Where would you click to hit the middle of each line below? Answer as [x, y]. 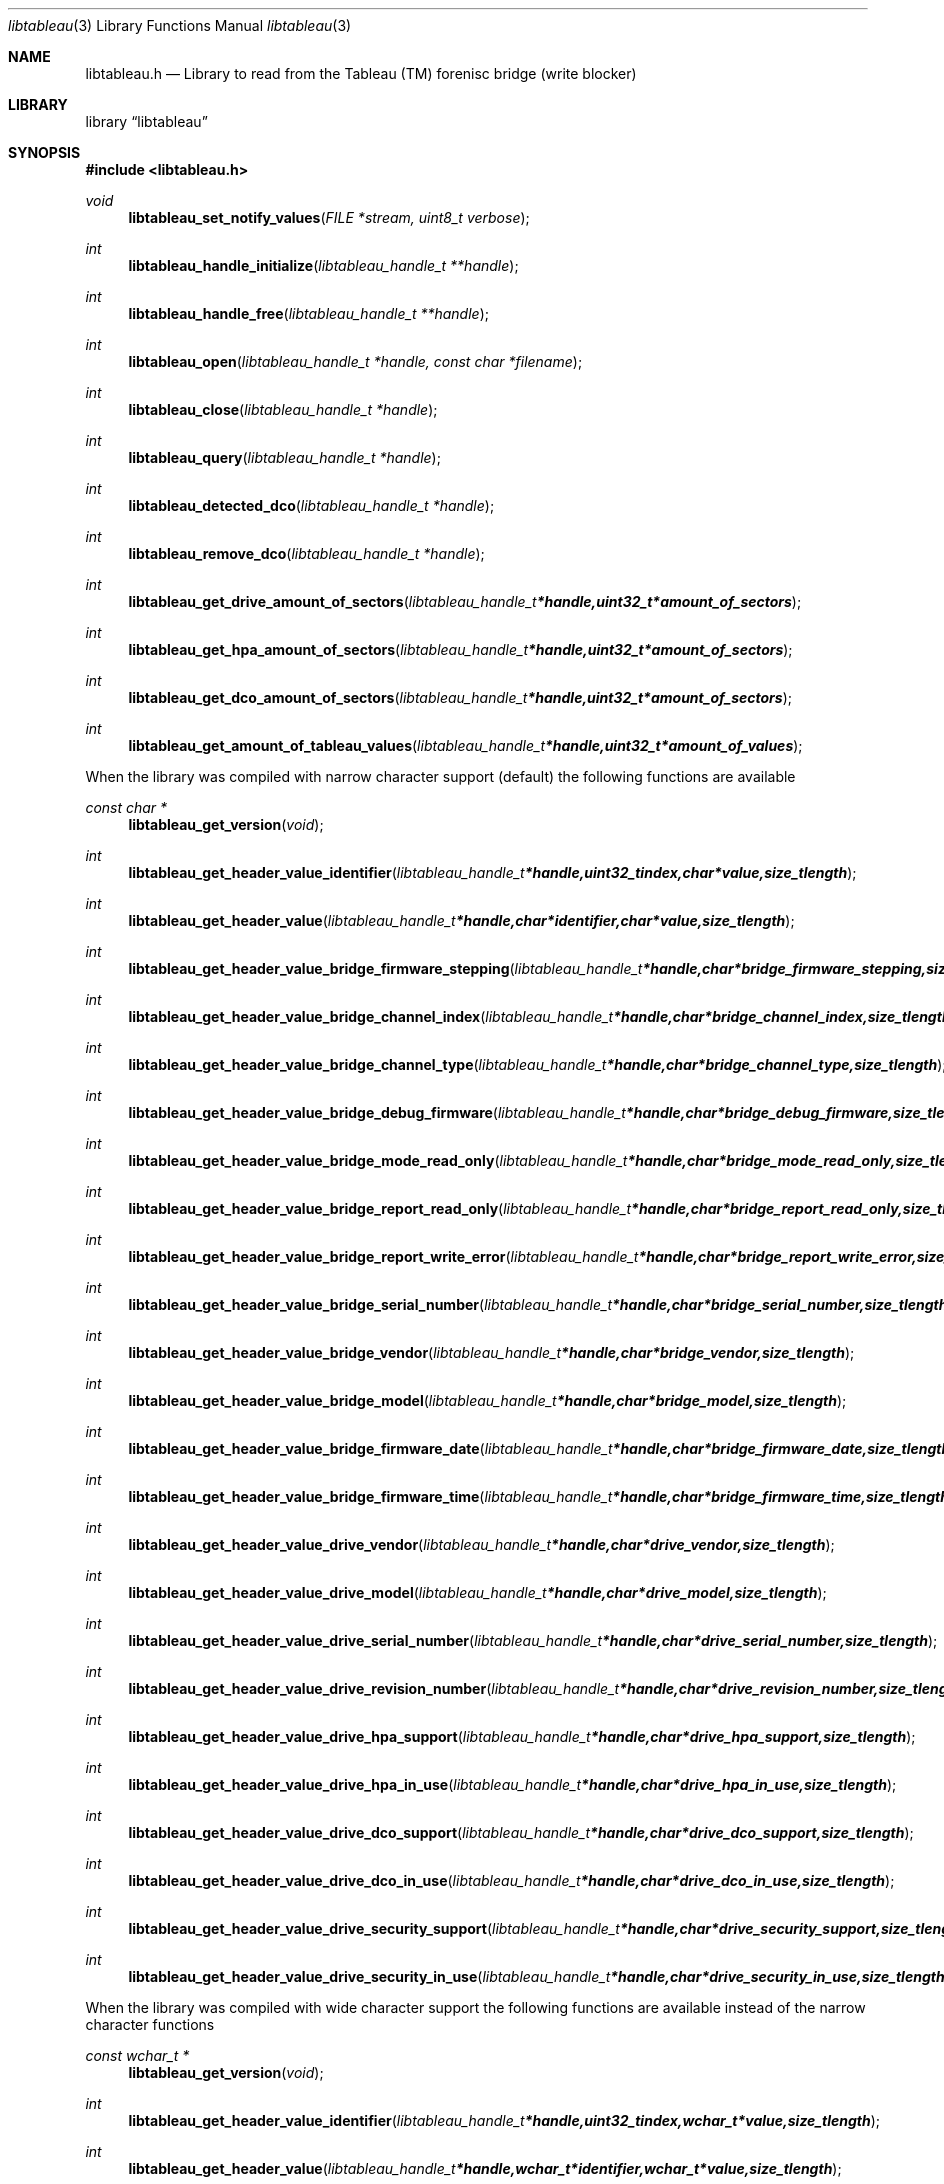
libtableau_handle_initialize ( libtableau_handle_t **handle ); [323, 265]
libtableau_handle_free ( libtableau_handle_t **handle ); [308, 313]
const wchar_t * [137, 2055]
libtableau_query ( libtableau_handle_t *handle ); [284, 457]
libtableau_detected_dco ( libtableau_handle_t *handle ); [311, 505]
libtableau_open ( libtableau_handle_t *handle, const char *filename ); [355, 361]
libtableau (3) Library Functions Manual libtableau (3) [180, 25]
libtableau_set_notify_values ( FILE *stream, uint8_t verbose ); [329, 217]
